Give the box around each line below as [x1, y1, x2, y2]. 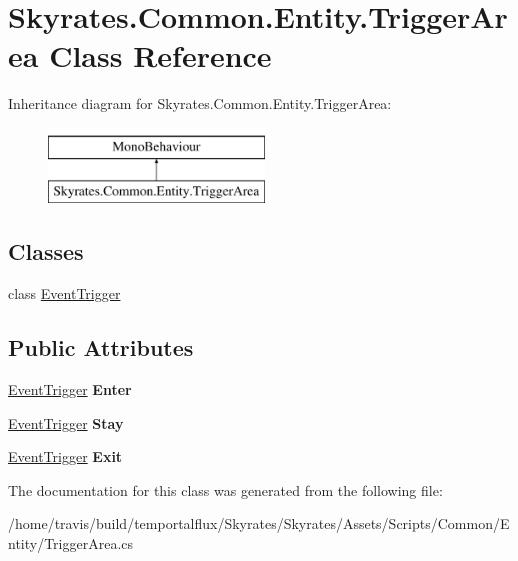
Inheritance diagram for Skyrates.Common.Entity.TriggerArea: [8, 93, 392, 114]
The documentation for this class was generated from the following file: [8, 479, 443, 500]
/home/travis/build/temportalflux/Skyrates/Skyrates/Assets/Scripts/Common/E [8, 513, 510, 534]
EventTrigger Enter [8, 379, 132, 400]
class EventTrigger [8, 283, 121, 304]
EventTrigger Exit [8, 446, 123, 467]
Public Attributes [8, 332, 194, 363]
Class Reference [49, 35, 272, 76]
